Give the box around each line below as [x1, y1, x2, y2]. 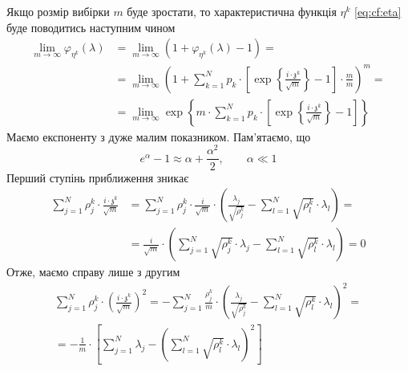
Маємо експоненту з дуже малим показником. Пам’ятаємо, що [6, 128, 311, 145]
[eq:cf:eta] [354, 3, 402, 19]
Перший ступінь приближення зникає [6, 169, 189, 185]
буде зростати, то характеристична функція [127, 3, 337, 19]
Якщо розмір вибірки [6, 3, 110, 19]
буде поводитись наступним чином [6, 18, 176, 35]
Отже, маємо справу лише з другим [6, 263, 180, 280]
